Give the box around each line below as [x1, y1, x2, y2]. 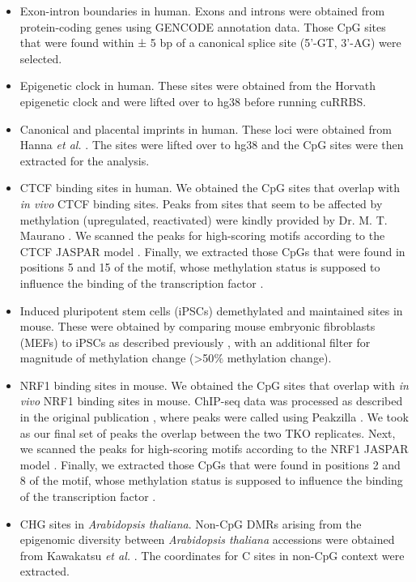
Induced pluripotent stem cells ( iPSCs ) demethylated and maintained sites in [19, 302, 403, 319]
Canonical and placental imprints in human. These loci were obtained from [19, 120, 392, 137]
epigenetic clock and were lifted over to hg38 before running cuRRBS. [19, 92, 367, 109]
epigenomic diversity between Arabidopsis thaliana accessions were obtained [19, 531, 395, 548]
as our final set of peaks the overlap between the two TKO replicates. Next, [19, 424, 396, 441]
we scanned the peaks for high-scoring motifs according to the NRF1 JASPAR [19, 440, 409, 457]
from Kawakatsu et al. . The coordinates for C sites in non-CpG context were [19, 546, 405, 563]
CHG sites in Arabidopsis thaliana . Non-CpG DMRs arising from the [19, 515, 362, 532]
